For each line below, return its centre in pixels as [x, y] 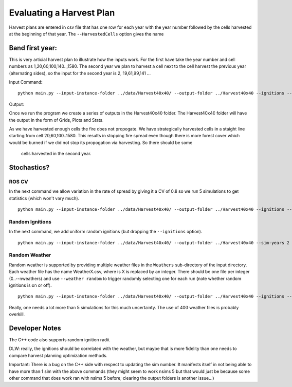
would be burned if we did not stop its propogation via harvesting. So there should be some [101, 142]
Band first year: [33, 48]
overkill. [17, 314]
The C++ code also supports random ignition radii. [60, 340]
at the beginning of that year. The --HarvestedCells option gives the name [86, 34]
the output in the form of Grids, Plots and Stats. [56, 120]
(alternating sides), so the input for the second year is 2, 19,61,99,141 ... [80, 73]
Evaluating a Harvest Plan [62, 13]
